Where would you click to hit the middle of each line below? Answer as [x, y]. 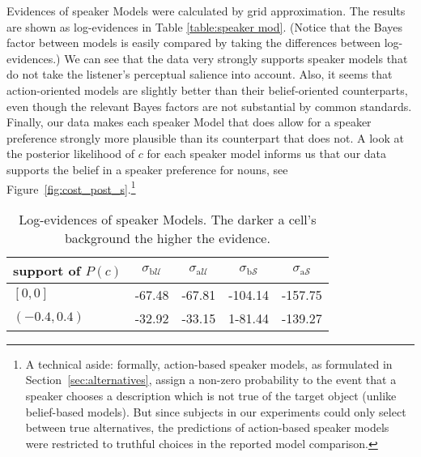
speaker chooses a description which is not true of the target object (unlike [211, 395]
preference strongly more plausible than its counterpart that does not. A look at [205, 137]
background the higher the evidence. [167, 237]
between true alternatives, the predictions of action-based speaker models [207, 427]
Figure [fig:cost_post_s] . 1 [71, 187]
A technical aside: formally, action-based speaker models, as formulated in [209, 363]
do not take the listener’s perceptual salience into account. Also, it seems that [200, 74]
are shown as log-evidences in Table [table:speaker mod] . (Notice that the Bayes [205, 26]
